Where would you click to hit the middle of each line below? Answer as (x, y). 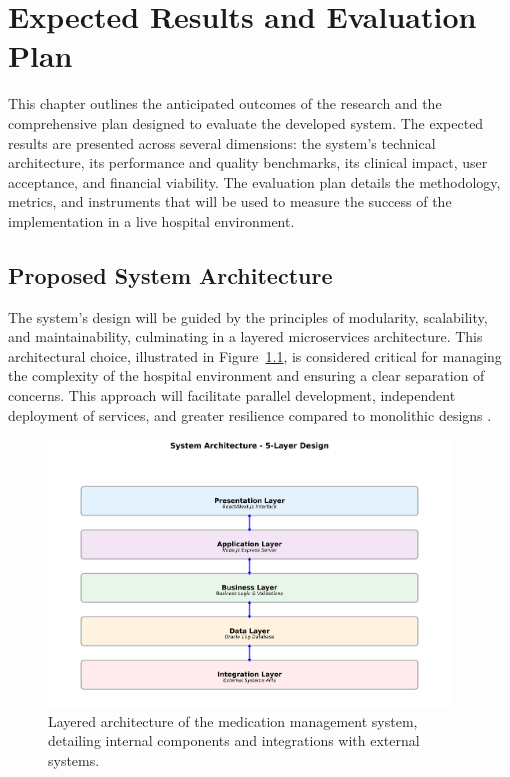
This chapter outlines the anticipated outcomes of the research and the (225, 103)
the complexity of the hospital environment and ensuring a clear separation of (246, 375)
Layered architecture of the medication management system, (233, 720)
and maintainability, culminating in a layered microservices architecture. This (245, 336)
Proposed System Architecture (170, 274)
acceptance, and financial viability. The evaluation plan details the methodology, (254, 181)
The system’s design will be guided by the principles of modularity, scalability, (248, 316)
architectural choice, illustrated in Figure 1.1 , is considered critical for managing (255, 355)
